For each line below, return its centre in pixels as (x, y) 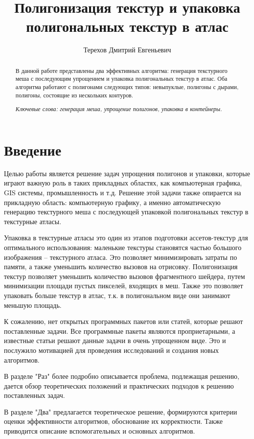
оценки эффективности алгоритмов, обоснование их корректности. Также (113, 421)
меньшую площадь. (33, 305)
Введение (33, 150)
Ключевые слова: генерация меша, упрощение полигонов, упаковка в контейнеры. (119, 109)
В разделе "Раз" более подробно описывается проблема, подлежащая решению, (122, 376)
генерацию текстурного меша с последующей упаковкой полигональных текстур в (126, 212)
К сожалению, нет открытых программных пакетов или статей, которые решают (124, 321)
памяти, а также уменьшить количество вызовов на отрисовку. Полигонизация (121, 266)
